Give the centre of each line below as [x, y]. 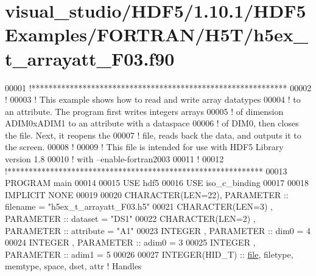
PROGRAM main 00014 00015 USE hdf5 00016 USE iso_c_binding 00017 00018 [157, 183]
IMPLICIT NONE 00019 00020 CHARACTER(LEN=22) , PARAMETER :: [147, 194]
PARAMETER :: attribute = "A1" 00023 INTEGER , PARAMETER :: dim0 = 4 [158, 230]
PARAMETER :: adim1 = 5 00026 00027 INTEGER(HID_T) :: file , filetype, [149, 254]
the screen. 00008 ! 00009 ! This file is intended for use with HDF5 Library [144, 147]
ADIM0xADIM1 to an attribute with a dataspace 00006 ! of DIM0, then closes [152, 123]
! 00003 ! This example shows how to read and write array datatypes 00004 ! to [153, 99]
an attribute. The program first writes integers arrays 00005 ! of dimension [144, 111]
